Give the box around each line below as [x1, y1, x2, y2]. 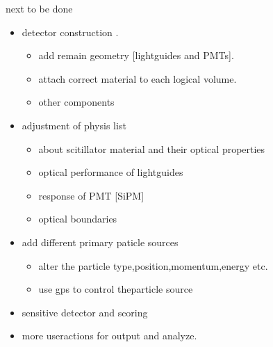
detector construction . [22, 24, 119, 39]
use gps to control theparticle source [38, 282, 193, 296]
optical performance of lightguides [38, 165, 183, 179]
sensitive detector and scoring [22, 305, 148, 319]
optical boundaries [38, 211, 117, 226]
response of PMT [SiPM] [38, 188, 144, 202]
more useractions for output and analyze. [22, 328, 197, 343]
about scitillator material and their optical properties [38, 141, 265, 156]
